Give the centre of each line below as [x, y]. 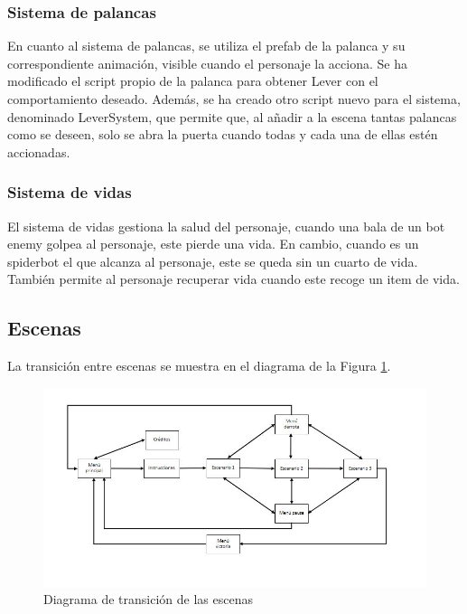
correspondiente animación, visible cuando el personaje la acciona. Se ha [207, 63]
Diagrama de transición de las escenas [148, 599]
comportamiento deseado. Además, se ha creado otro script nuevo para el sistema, [234, 99]
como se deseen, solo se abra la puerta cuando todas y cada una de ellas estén [223, 134]
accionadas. [39, 151]
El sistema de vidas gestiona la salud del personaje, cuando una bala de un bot [226, 226]
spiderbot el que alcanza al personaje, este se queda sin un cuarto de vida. [213, 261]
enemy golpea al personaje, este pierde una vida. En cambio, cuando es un [213, 244]
